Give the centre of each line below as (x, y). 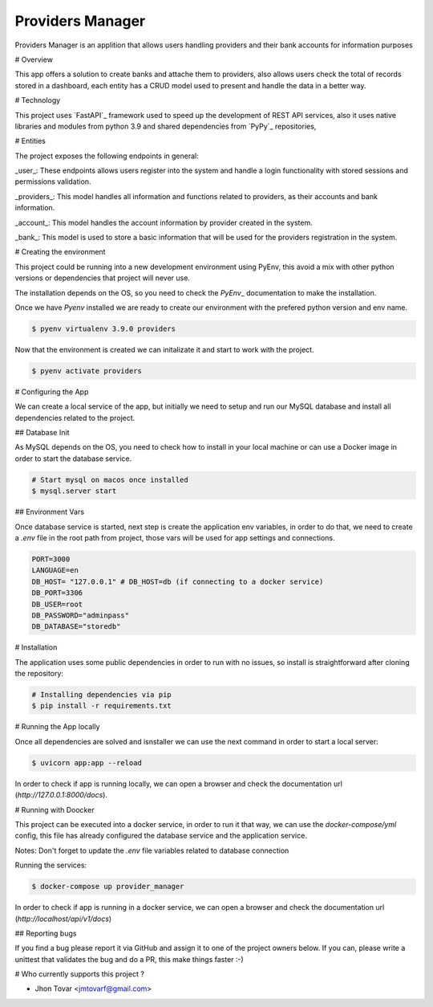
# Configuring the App (52, 391)
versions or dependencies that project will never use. (102, 278)
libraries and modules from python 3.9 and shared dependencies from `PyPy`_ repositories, (166, 126)
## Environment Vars (49, 512)
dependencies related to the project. (75, 418)
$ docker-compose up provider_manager (108, 887)
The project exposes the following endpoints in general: (107, 156)
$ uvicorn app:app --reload (87, 762)
